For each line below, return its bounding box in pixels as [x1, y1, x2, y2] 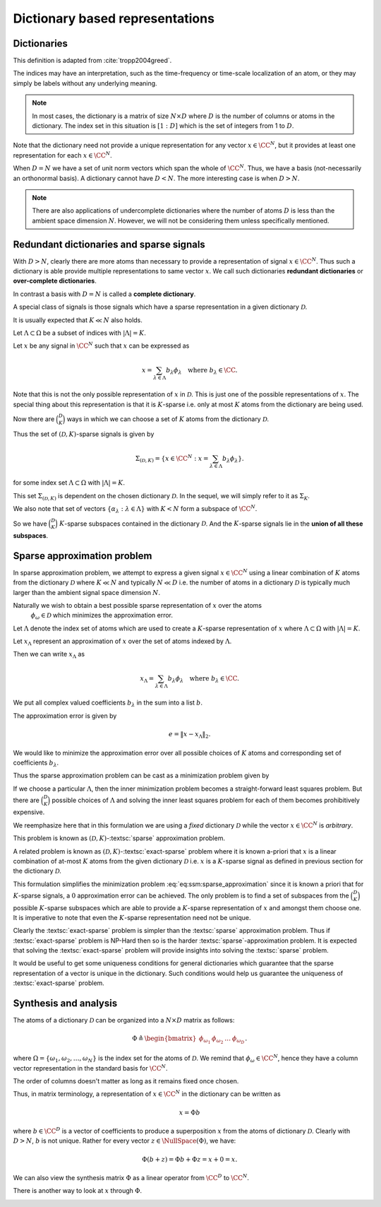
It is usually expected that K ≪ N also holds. [13, 315, 143, 324]
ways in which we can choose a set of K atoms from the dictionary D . [66, 414, 270, 423]
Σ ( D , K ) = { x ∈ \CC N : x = [135, 453, 209, 464]
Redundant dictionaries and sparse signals [13, 238, 206, 250]
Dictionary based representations [13, 11, 215, 26]
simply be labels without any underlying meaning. [13, 78, 158, 88]
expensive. [13, 808, 45, 816]
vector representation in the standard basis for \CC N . [13, 1064, 169, 1072]
